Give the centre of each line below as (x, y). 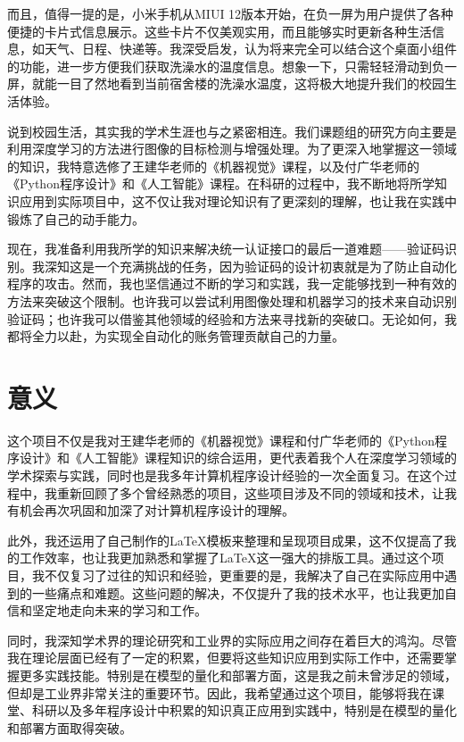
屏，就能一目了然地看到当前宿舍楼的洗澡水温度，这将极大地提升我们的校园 (226, 83)
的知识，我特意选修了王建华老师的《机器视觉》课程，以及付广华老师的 (213, 166)
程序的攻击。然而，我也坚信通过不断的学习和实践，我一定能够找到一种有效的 (232, 283)
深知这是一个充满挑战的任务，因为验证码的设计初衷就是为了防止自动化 (250, 266)
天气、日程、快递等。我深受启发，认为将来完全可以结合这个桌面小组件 (250, 49)
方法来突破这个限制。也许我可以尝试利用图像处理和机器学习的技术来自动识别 (232, 300)
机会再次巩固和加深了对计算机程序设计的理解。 (157, 510)
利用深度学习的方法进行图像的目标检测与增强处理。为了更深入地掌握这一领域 (232, 149)
